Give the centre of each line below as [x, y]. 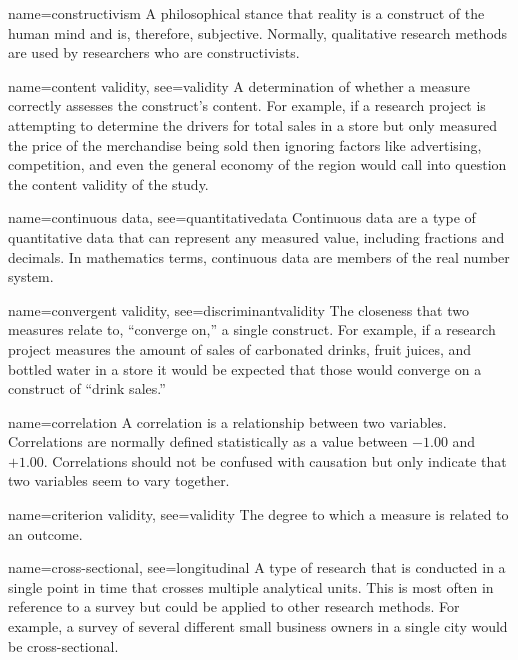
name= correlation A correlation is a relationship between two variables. [227, 421]
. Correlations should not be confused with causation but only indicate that [275, 460]
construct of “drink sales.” [87, 388]
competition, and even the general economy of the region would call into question [257, 164]
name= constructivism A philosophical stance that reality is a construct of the [246, 13]
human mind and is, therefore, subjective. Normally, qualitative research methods [258, 32]
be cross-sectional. [63, 645]
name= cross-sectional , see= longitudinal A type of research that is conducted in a [257, 567]
